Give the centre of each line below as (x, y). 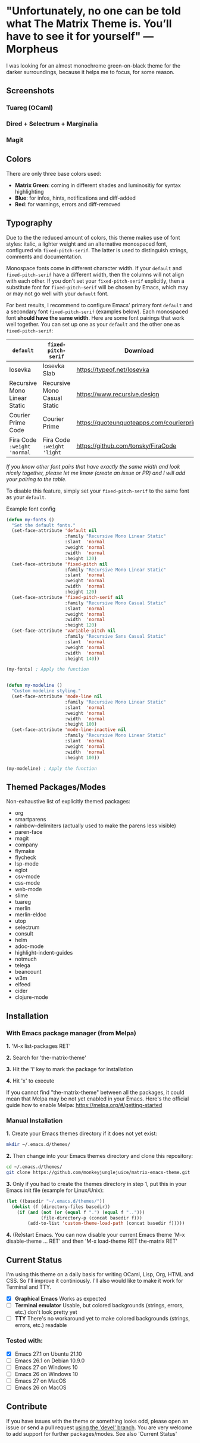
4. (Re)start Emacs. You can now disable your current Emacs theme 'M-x (96, 1235)
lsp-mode (26, 864)
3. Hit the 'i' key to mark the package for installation (70, 1069)
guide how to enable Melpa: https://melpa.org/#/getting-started (84, 1105)
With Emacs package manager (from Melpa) (71, 1033)
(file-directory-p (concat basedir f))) (92, 1218)
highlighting (29, 191)
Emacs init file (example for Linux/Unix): (55, 1190)
